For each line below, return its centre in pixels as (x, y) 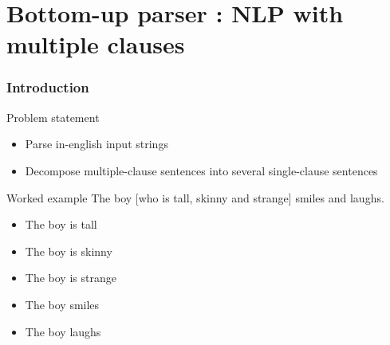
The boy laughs (63, 331)
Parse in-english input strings (97, 144)
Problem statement (53, 117)
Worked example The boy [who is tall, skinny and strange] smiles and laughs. (195, 197)
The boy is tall (61, 224)
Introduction (48, 87)
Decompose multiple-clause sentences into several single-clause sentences (201, 170)
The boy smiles (62, 304)
